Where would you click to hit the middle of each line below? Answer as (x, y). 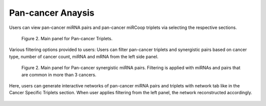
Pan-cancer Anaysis (52, 13)
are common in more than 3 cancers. (59, 75)
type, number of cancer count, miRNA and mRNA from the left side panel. (84, 56)
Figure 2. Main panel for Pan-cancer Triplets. (67, 38)
